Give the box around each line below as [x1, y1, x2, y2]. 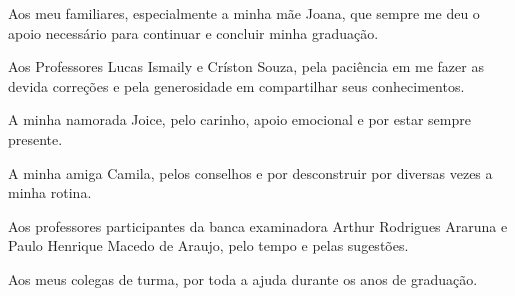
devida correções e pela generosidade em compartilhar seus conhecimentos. [8, 75, 465, 96]
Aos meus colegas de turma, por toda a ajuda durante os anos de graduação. [8, 268, 478, 289]
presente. [8, 128, 63, 149]
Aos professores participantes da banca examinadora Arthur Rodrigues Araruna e [8, 215, 508, 236]
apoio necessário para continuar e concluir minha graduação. [8, 22, 379, 43]
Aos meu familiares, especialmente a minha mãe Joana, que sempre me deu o [8, 3, 480, 23]
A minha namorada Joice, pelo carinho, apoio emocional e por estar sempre [8, 109, 471, 130]
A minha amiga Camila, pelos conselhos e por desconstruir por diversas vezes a [8, 162, 493, 183]
